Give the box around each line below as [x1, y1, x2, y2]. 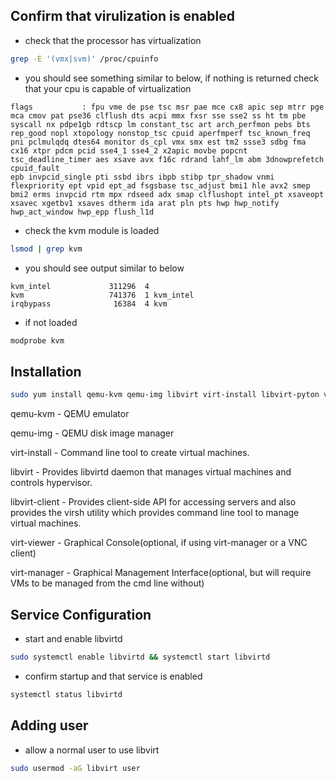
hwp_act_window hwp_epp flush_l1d [10, 207, 155, 217]
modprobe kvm [10, 335, 65, 346]
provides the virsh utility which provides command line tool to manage [10, 507, 300, 519]
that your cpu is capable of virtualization [24, 82, 192, 94]
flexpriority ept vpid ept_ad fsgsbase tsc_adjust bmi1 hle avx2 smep [10, 180, 311, 191]
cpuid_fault [10, 163, 60, 173]
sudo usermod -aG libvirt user [10, 763, 141, 773]
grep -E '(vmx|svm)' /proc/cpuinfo [10, 54, 159, 64]
